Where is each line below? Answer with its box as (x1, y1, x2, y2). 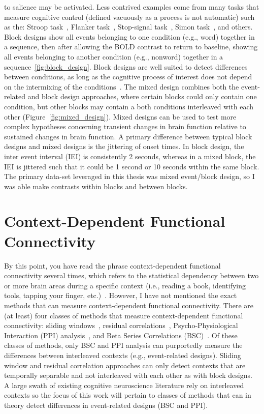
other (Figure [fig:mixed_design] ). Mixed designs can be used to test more (4, 111, 237, 122)
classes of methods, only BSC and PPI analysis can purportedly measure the (4, 340, 243, 350)
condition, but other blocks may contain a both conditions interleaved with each (4, 101, 254, 111)
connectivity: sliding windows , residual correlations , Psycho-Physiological (4, 320, 238, 331)
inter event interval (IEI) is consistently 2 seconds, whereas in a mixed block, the (4, 151, 256, 161)
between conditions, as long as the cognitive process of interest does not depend (4, 71, 252, 82)
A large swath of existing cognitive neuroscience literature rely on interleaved (4, 379, 244, 390)
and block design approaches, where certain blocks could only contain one (27, 91, 257, 102)
